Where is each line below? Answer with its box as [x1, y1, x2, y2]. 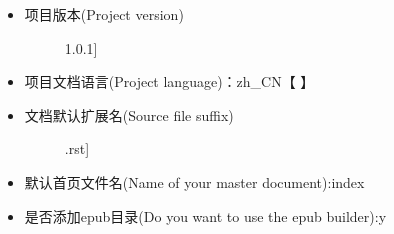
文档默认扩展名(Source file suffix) [24, 104, 234, 125]
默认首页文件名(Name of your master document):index [24, 171, 365, 192]
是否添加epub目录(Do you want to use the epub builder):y [24, 205, 387, 226]
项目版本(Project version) [24, 4, 184, 24]
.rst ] [64, 138, 90, 159]
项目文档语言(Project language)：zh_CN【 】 [24, 71, 315, 92]
